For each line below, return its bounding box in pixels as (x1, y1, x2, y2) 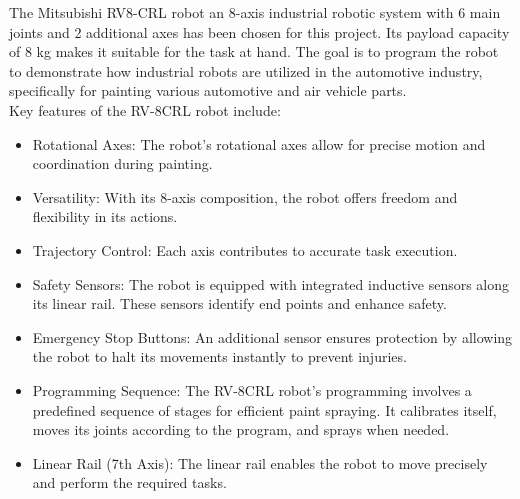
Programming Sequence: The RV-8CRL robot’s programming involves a (32, 379, 472, 400)
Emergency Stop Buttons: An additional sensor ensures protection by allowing (32, 326, 513, 347)
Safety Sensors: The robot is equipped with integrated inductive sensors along (32, 273, 510, 294)
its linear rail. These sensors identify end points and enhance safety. (32, 293, 447, 314)
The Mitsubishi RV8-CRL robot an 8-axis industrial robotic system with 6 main (9, 2, 501, 22)
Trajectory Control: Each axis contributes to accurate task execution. (32, 239, 458, 260)
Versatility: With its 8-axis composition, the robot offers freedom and (32, 186, 458, 207)
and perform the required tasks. (32, 472, 227, 493)
